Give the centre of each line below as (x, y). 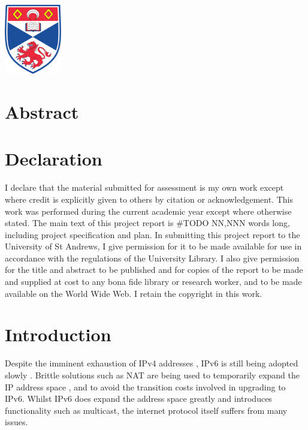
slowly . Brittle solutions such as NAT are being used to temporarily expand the (152, 375)
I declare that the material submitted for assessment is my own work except (144, 187)
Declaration (54, 159)
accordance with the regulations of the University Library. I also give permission (152, 258)
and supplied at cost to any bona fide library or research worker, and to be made (153, 282)
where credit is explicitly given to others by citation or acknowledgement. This (149, 199)
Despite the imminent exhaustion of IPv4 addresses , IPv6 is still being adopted (152, 363)
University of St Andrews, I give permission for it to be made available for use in (153, 246)
